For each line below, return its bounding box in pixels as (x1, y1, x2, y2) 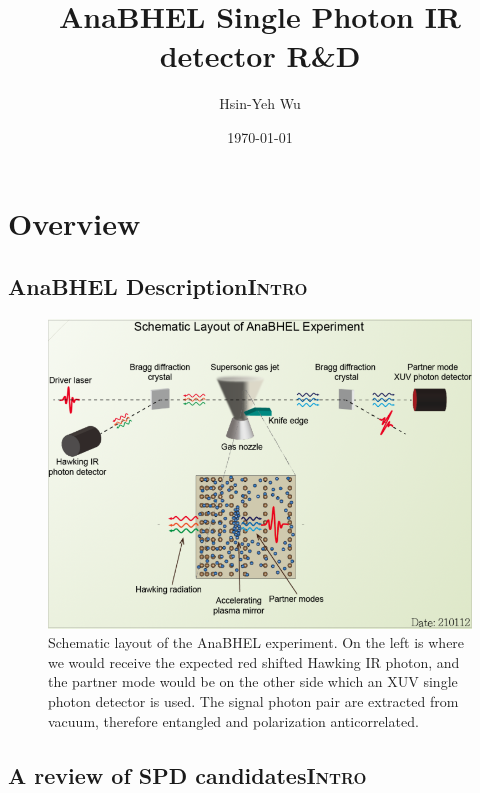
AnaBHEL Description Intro (8, 271, 308, 302)
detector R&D (159, 35, 361, 76)
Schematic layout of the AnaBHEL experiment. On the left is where (48, 632, 465, 653)
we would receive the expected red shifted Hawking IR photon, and (48, 651, 460, 672)
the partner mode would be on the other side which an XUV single (48, 671, 458, 692)
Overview (8, 202, 141, 243)
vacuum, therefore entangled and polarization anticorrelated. (48, 710, 419, 731)
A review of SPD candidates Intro (8, 759, 367, 790)
